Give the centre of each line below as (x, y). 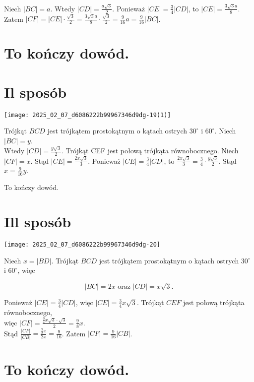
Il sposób (35, 92)
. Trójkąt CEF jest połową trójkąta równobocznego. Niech (150, 151)
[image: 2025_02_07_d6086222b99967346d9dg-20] (82, 245)
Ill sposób (38, 222)
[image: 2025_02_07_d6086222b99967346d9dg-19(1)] (88, 115)
